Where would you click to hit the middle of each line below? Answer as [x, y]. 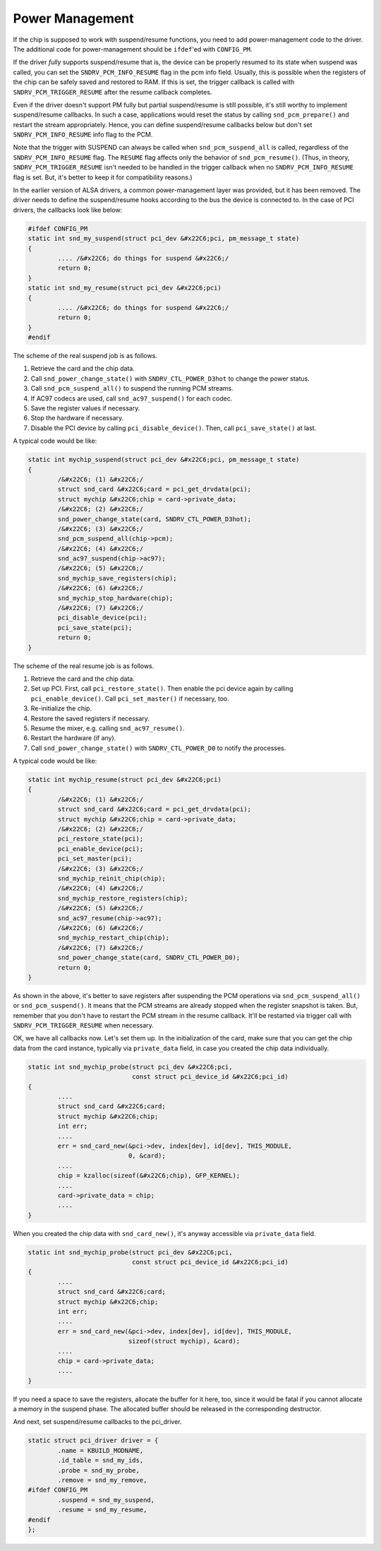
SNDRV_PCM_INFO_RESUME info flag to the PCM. [83, 135]
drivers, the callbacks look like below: [68, 210]
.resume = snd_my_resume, [102, 1510]
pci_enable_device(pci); [101, 849]
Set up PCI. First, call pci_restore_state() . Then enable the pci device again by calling [162, 689]
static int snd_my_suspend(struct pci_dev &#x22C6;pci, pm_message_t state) [164, 239]
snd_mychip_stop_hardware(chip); [115, 598]
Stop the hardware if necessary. [77, 418]
